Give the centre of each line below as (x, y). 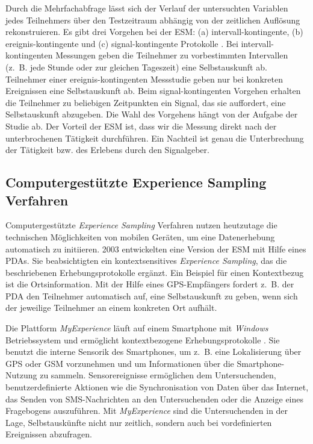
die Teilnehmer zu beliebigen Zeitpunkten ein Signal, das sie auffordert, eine (146, 102)
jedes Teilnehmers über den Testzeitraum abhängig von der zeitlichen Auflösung (153, 20)
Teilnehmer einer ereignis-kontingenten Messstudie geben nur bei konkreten (144, 79)
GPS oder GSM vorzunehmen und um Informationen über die (120, 363)
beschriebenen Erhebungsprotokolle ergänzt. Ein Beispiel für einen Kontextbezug (155, 272)
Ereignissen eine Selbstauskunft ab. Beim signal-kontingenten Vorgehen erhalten (153, 91)
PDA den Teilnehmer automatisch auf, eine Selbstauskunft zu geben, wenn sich (152, 295)
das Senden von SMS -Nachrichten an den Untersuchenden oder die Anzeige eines (155, 399)
